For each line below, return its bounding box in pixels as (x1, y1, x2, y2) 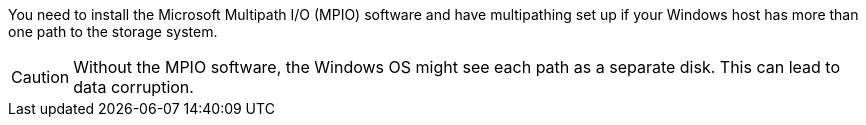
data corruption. (73, 77, 194, 97)
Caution (11, 67, 70, 87)
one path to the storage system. (8, 23, 218, 40)
